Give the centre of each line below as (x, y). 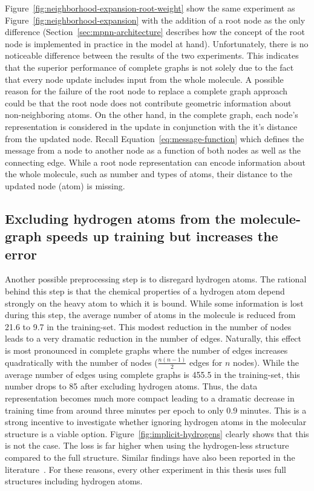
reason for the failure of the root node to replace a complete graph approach (146, 91)
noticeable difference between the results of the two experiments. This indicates (152, 55)
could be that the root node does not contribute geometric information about (148, 102)
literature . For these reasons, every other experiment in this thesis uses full (146, 469)
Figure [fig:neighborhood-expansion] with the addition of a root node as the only (155, 20)
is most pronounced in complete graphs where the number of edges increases (146, 350)
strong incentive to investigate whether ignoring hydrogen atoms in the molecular (156, 422)
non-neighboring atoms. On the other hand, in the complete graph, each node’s (152, 115)
